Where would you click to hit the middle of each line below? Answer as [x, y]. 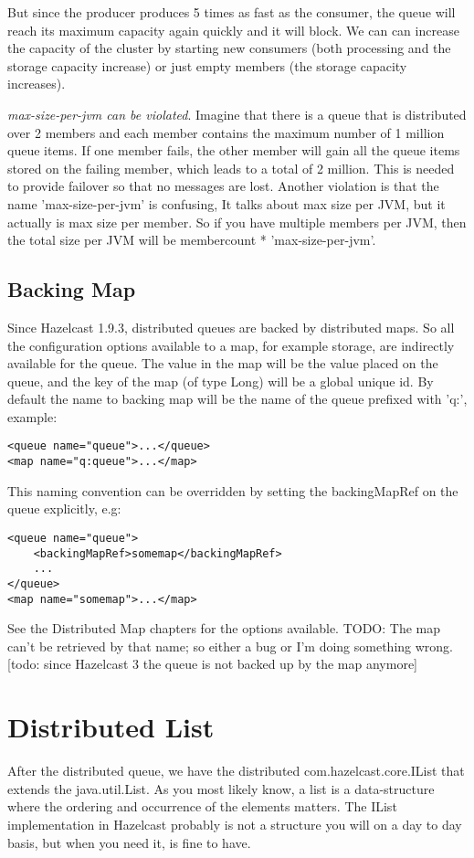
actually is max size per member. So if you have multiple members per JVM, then [237, 222]
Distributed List [111, 727]
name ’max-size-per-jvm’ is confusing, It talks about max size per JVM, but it [226, 203]
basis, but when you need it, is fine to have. [129, 842]
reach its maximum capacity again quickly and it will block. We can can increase [233, 30]
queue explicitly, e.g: [64, 508]
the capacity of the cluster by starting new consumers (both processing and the [229, 48]
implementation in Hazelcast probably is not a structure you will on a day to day [235, 824]
